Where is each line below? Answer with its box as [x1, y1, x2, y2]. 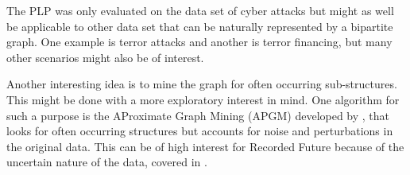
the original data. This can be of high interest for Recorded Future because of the [6, 138, 404, 154]
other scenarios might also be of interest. [6, 49, 204, 65]
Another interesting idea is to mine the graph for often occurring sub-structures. [6, 76, 397, 92]
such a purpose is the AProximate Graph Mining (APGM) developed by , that [6, 107, 390, 123]
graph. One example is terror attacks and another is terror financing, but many [6, 33, 393, 50]
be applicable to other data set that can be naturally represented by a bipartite [6, 17, 393, 34]
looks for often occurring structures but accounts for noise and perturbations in [6, 122, 393, 139]
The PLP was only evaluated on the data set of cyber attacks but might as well [6, 2, 394, 18]
